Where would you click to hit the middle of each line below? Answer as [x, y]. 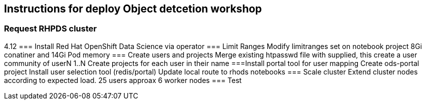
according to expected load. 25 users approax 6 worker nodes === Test [123, 80]
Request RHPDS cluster [51, 29]
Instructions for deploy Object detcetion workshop [133, 9]
